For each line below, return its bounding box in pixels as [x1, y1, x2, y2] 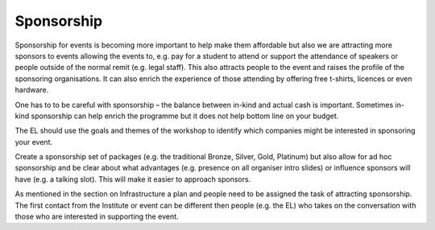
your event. [14, 137, 53, 146]
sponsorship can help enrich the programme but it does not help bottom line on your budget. [31, 111, 339, 121]
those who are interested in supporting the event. [14, 212, 179, 221]
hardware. [14, 85, 49, 95]
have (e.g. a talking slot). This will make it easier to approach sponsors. [14, 174, 251, 184]
